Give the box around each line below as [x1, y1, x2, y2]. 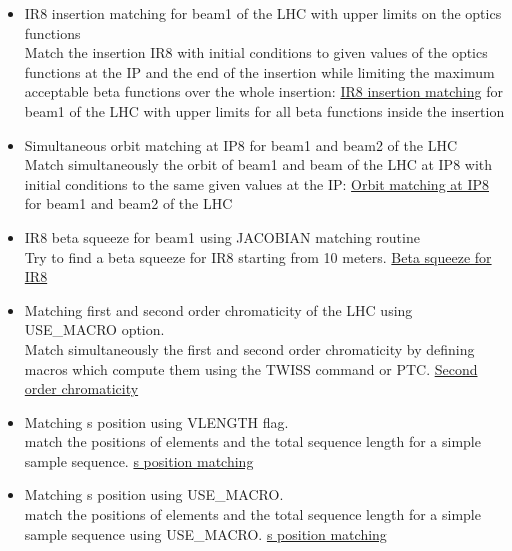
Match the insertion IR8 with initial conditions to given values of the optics [24, 42, 488, 63]
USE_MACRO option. [24, 319, 165, 340]
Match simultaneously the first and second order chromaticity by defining [24, 338, 475, 359]
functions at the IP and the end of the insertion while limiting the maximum [24, 61, 495, 82]
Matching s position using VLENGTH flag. [24, 411, 289, 432]
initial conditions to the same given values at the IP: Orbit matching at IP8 [24, 173, 490, 194]
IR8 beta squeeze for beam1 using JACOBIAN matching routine [24, 226, 420, 247]
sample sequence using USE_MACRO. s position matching [24, 523, 387, 544]
